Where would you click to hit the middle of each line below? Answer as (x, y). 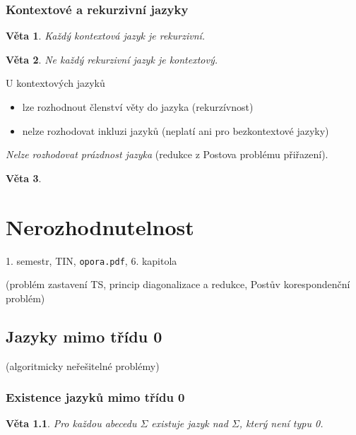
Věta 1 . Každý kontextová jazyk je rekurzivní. (106, 36)
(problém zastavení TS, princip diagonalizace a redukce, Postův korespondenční (178, 284)
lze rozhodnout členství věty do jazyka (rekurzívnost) (138, 107)
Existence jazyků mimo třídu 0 (95, 397)
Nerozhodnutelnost (100, 226)
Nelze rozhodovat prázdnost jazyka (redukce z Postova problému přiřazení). (167, 154)
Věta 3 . (24, 178)
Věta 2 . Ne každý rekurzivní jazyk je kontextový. (112, 59)
